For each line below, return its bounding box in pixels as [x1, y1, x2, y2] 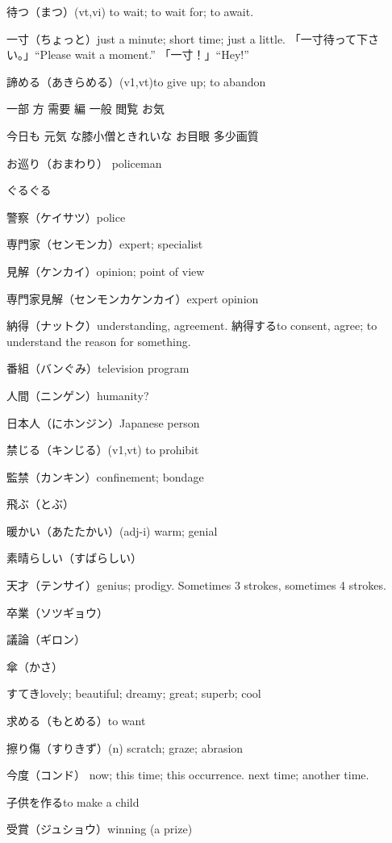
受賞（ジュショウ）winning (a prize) [6, 820, 193, 837]
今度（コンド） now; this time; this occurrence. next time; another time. [6, 766, 369, 783]
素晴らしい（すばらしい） [6, 549, 142, 566]
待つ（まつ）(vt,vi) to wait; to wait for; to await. [6, 3, 254, 19]
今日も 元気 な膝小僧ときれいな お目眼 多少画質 [6, 127, 259, 144]
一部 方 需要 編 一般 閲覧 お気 [6, 100, 165, 117]
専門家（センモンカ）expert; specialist [6, 236, 203, 252]
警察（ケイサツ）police [6, 208, 126, 225]
